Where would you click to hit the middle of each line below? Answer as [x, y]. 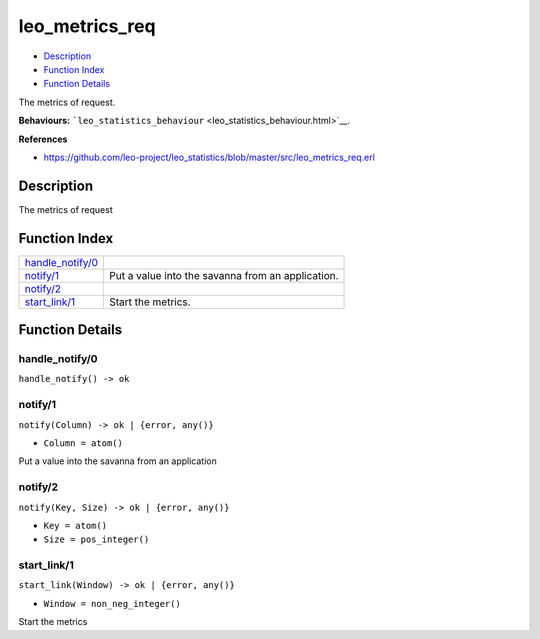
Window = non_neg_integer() [112, 603]
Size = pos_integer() [96, 539]
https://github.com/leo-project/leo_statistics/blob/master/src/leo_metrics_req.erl [209, 157]
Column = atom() [83, 443]
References [43, 139]
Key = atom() [75, 525]
